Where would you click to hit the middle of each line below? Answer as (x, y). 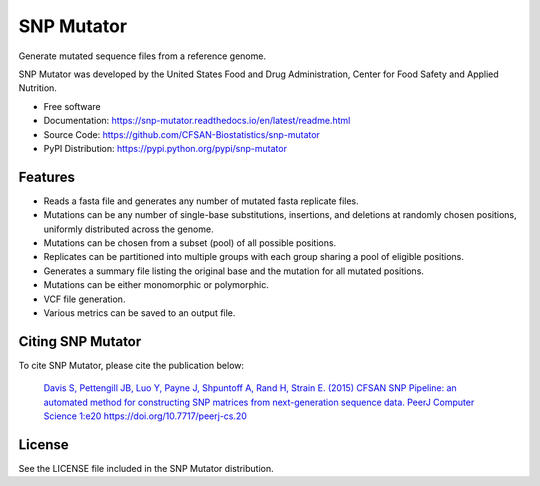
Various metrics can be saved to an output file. (139, 312)
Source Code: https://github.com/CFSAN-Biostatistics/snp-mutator (181, 134)
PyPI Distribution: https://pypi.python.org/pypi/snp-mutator (165, 148)
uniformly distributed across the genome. (128, 229)
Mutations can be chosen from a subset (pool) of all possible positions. (190, 242)
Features (46, 176)
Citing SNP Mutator (80, 341)
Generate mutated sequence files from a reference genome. (142, 56)
